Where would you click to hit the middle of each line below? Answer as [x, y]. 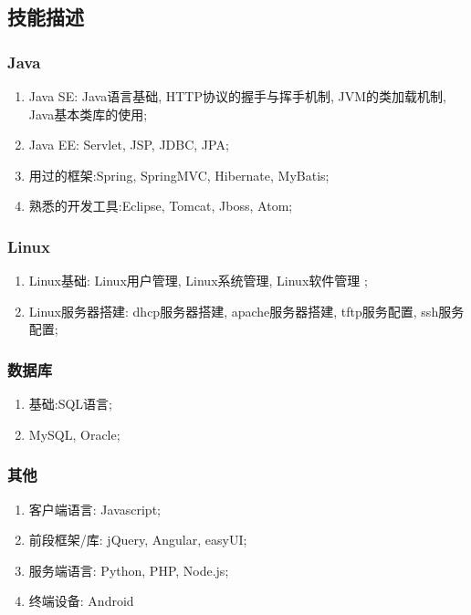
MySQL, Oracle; [74, 434]
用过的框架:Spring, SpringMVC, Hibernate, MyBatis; [179, 175]
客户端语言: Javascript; [94, 509]
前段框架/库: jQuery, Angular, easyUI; [138, 540]
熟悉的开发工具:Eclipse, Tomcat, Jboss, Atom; [161, 206]
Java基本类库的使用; [88, 114]
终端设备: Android [81, 601]
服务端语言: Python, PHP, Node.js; [129, 570]
